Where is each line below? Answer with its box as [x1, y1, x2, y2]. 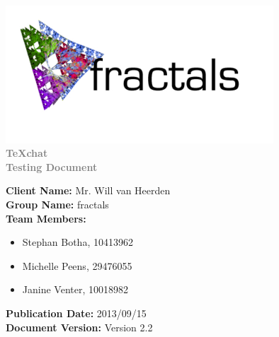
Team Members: [6, 211, 86, 225]
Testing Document [6, 159, 98, 174]
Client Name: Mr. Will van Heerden [6, 183, 171, 198]
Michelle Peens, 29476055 [22, 258, 132, 273]
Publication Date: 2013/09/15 [6, 306, 147, 321]
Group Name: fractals [6, 197, 109, 212]
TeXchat [6, 146, 48, 160]
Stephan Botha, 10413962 [22, 235, 133, 249]
